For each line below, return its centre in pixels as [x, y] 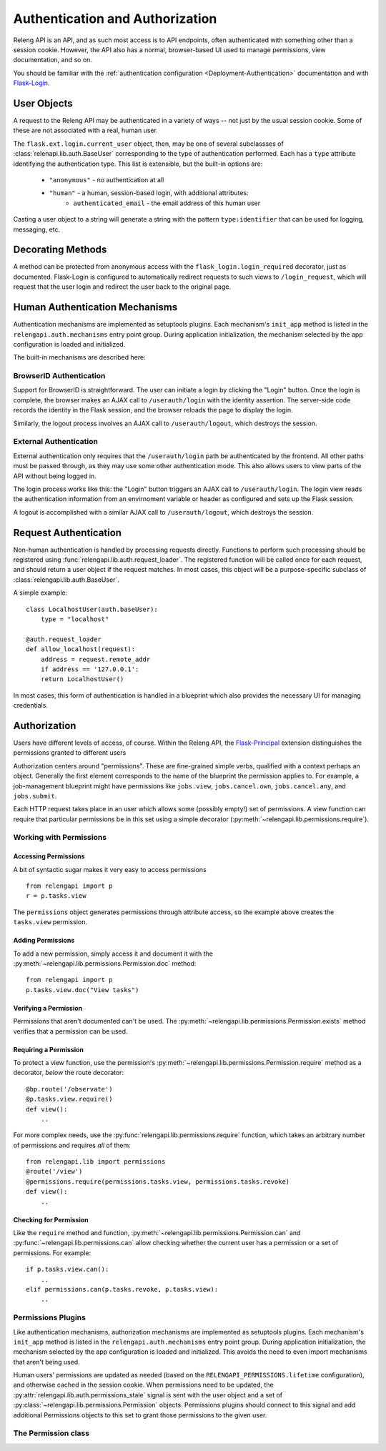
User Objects [43, 103]
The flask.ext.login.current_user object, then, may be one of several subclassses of [148, 144]
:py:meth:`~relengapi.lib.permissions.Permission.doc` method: [105, 964]
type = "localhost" [75, 619]
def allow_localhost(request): [81, 649]
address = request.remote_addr [95, 659]
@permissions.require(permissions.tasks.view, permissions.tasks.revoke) [158, 1182]
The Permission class [51, 1433]
